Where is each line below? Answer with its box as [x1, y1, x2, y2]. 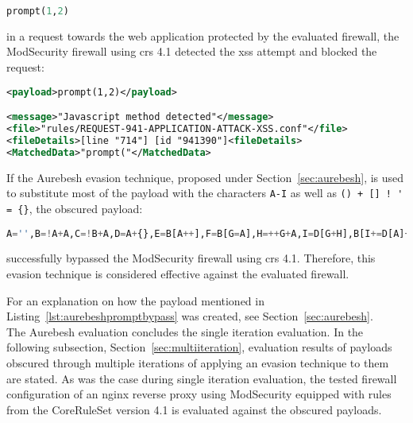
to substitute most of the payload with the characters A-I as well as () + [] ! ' [6, 184, 403, 201]
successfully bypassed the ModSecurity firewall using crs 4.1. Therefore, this [6, 250, 376, 266]
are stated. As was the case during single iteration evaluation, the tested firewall [6, 370, 397, 386]
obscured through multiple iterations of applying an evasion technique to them [6, 355, 389, 371]
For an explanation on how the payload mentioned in [6, 292, 264, 309]
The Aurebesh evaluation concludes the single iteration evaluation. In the [6, 323, 364, 340]
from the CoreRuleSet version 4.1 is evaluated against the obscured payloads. [6, 401, 382, 417]
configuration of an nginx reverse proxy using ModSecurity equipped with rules [6, 386, 392, 402]
